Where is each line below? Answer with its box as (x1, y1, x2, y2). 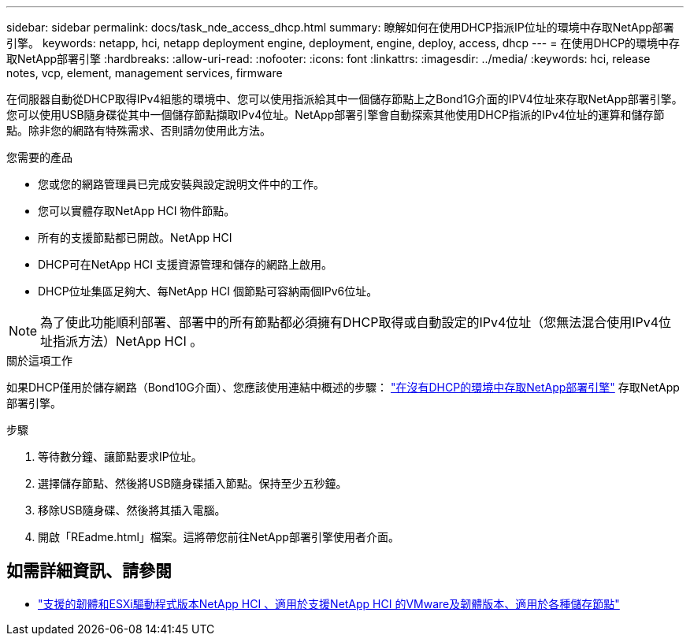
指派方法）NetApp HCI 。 (53, 333, 203, 349)
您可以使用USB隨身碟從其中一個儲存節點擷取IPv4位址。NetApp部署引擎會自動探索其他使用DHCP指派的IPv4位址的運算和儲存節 (6, 108, 665, 121)
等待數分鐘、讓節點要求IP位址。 (38, 450, 202, 463)
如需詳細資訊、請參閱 (6, 561, 172, 581)
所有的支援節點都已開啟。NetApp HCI (38, 231, 232, 244)
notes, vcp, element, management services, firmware (6, 66, 283, 80)
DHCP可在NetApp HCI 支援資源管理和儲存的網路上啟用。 (38, 258, 333, 271)
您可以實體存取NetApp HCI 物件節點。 (38, 204, 236, 217)
